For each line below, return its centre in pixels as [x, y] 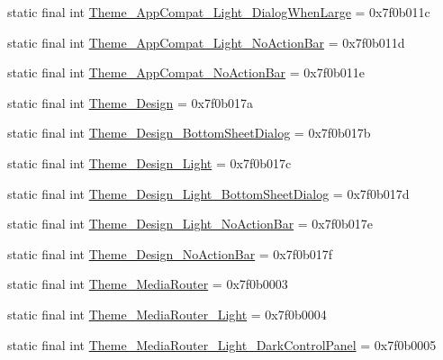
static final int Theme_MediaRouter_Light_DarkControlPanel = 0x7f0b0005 [222, 344]
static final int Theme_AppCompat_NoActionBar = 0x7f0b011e [186, 72]
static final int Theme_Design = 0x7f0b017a [130, 102]
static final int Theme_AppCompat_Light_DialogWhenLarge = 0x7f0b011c [219, 12]
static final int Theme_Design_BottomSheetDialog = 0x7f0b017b [189, 133]
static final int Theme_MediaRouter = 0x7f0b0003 [148, 284]
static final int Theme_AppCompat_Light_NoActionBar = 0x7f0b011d [206, 42]
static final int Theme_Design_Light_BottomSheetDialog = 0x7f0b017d [208, 193]
